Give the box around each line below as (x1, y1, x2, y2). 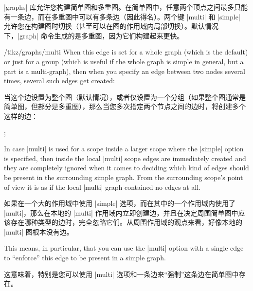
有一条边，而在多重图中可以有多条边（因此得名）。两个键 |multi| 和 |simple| (4, 11, 240, 21)
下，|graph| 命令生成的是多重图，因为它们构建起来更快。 (4, 30, 184, 40)
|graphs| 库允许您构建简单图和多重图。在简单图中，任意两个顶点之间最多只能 (4, 2, 248, 12)
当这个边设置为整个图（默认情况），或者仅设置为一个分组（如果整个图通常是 (4, 91, 246, 102)
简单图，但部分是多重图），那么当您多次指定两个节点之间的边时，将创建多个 (4, 101, 246, 111)
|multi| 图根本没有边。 (4, 226, 73, 236)
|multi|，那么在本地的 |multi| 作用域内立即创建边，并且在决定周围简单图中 (4, 207, 238, 218)
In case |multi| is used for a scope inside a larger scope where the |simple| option (4, 144, 244, 154)
